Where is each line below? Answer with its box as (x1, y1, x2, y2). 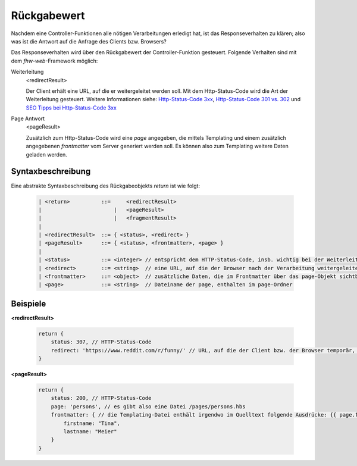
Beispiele (11, 298, 46, 309)
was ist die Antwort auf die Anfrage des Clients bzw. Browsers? (11, 37, 167, 45)
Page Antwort (11, 115, 45, 122)
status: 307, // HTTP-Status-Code (51, 339, 152, 345)
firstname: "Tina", (63, 420, 120, 427)
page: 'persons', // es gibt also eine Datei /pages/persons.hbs (51, 403, 246, 410)
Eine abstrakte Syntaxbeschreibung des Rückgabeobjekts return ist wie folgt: (11, 182, 201, 189)
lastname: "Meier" (63, 429, 117, 434)
